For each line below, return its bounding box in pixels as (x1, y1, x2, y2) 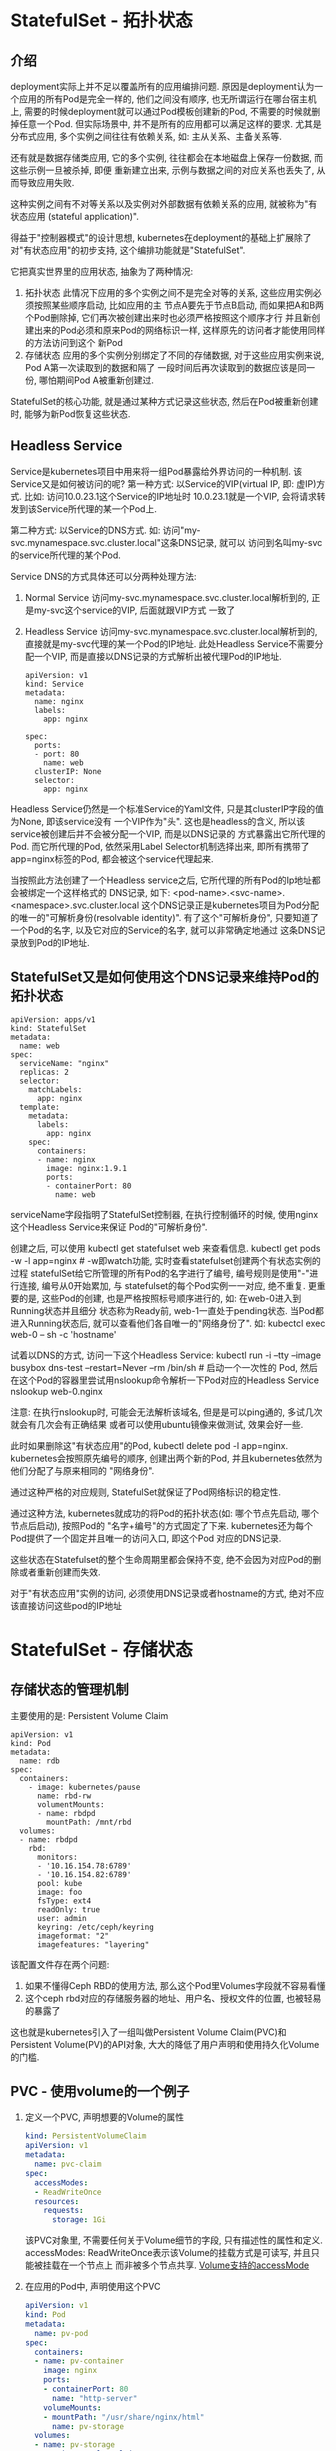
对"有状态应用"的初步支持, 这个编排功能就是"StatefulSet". (10, 244, 246, 256)
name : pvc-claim (34, 2159, 102, 2170)
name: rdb (19, 1756, 60, 1766)
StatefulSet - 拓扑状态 (10, 9, 193, 32)
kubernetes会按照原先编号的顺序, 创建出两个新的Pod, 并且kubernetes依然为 (10, 1452, 323, 1464)
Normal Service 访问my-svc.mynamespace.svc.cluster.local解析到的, (24, 591, 310, 603)
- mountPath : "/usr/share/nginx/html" (43, 2412, 205, 2422)
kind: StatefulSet (10, 1023, 87, 1033)
